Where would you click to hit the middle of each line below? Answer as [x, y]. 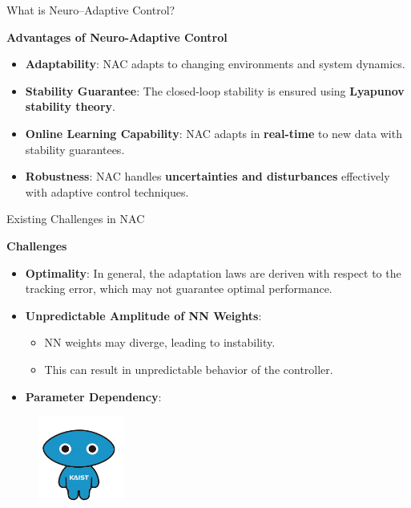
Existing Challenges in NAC [76, 219]
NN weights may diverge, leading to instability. [160, 342]
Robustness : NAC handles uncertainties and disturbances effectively [208, 176]
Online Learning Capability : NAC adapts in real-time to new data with [214, 133]
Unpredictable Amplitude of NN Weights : [143, 315]
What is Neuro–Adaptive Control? [91, 10]
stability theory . [70, 106]
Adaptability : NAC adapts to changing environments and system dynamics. [215, 64]
